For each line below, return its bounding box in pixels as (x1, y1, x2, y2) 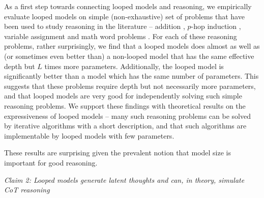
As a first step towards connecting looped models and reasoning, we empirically (4, 1, 252, 11)
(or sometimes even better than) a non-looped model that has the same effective (4, 50, 254, 61)
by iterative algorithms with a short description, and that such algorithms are (4, 120, 247, 131)
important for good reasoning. (4, 157, 98, 168)
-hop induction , (191, 21, 241, 31)
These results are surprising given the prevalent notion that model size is (4, 147, 231, 158)
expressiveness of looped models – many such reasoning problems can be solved (4, 110, 251, 121)
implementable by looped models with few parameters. (4, 130, 174, 141)
